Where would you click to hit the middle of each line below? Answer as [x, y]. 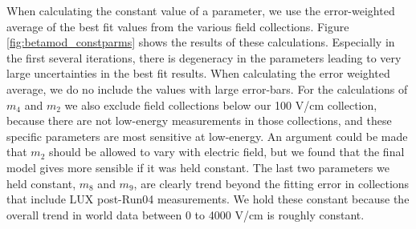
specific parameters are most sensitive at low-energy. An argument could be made [207, 136]
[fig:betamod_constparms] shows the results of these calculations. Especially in [201, 42]
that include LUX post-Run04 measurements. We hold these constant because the [208, 199]
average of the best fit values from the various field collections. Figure [178, 26]
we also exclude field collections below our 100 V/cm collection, [221, 104]
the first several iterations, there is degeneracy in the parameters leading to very [204, 57]
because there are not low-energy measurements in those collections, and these [199, 121]
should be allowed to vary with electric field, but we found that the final [226, 152]
